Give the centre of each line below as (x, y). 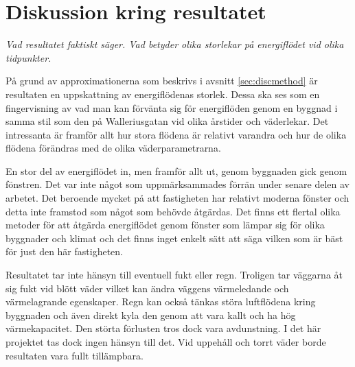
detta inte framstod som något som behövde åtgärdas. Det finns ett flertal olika (173, 211)
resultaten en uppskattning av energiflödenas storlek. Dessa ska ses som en (163, 94)
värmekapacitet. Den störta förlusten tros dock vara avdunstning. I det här (163, 328)
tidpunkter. (28, 57)
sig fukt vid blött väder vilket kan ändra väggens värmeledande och (147, 288)
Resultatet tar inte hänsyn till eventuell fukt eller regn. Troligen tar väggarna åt (174, 275)
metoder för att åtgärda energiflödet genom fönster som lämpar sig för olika (165, 225)
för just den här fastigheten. (64, 251)
